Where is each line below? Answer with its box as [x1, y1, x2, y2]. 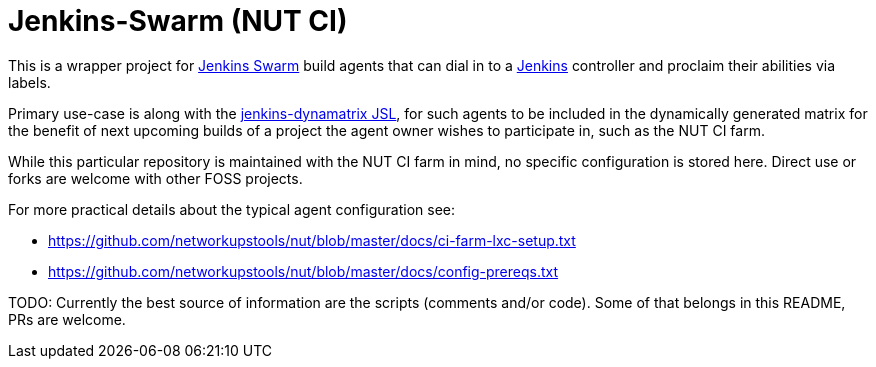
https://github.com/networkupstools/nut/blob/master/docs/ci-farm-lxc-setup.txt [48, 231, 576, 249]
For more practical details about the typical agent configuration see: [8, 200, 456, 218]
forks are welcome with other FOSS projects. [8, 169, 303, 187]
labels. [8, 73, 51, 91]
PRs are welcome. [8, 310, 126, 328]
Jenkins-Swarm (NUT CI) [8, 4, 348, 38]
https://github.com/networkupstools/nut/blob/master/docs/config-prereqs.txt [48, 262, 559, 280]
